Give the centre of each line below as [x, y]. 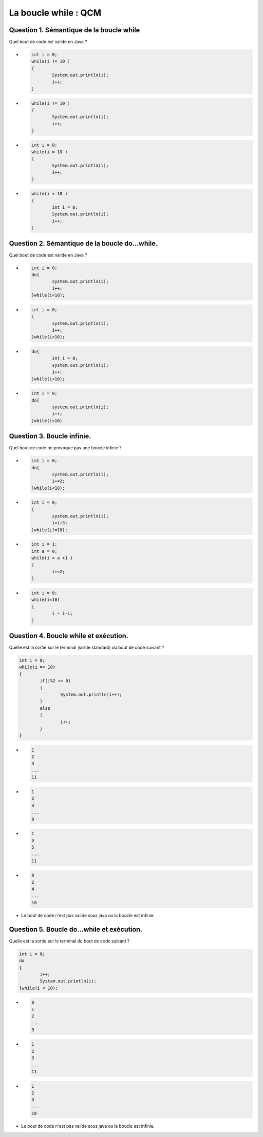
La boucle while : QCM [55, 13]
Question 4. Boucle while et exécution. [69, 636]
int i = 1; [44, 544]
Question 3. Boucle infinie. [50, 436]
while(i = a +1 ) [52, 558]
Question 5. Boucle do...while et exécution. [76, 929]
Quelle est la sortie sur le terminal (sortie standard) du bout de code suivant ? [86, 648]
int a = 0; [44, 551]
